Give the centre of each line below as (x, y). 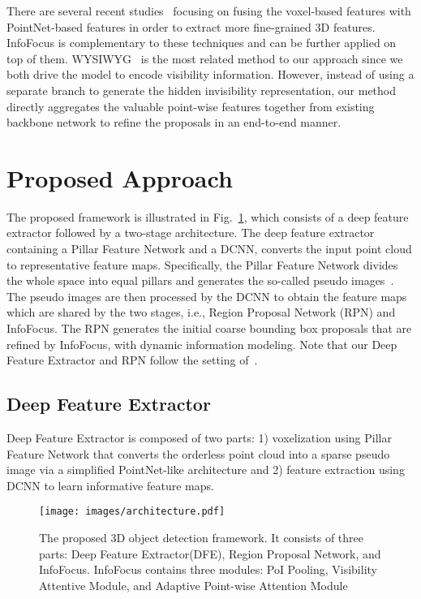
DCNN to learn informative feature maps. (110, 485)
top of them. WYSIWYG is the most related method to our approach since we (205, 58)
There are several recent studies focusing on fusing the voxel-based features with (209, 11)
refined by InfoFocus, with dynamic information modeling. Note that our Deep (202, 344)
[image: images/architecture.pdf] (132, 512)
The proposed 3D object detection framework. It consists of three (202, 538)
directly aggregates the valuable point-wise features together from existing (191, 106)
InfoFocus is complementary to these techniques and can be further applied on (202, 43)
